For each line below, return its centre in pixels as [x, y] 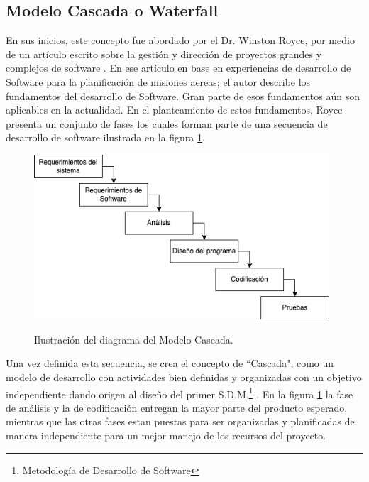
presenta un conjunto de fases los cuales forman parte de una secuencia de [167, 123]
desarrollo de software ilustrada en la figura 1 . [105, 137]
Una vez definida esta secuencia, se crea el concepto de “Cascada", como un [170, 363]
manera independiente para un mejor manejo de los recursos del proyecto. [166, 435]
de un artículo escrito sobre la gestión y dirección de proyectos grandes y [164, 54]
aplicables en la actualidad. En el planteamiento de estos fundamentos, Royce [174, 110]
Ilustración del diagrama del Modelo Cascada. [134, 339]
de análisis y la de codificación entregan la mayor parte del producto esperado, [177, 407]
